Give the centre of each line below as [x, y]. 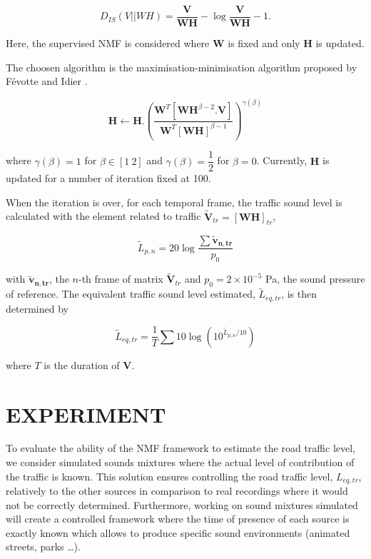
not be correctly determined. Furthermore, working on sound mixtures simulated [182, 504]
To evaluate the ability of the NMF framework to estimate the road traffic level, [181, 448]
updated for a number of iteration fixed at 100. [108, 178]
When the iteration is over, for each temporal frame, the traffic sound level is [174, 202]
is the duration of [82, 364]
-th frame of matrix [121, 279]
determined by [37, 308]
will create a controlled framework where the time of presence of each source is [178, 519]
